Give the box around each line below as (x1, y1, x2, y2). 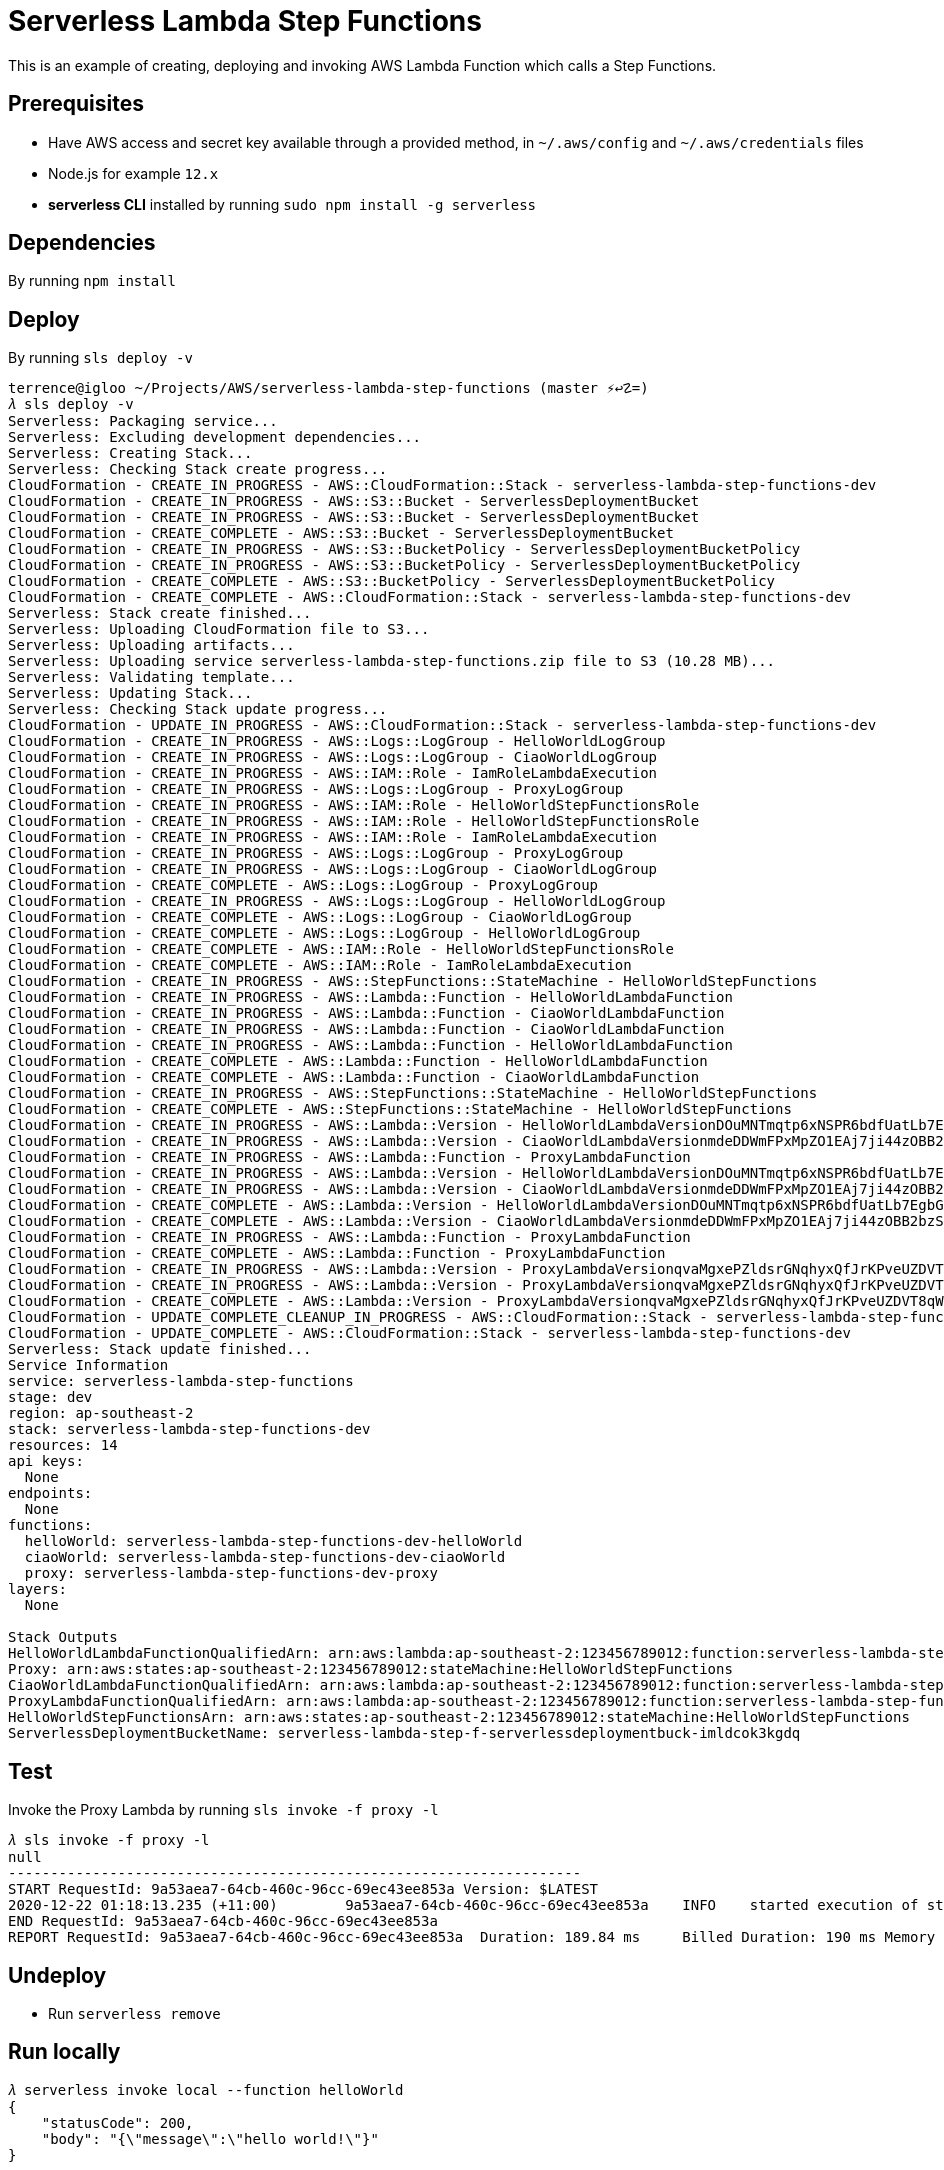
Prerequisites (8, 91, 144, 117)
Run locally (8, 2039, 121, 2065)
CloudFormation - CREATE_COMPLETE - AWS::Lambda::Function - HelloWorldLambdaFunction (8, 1053, 708, 1070)
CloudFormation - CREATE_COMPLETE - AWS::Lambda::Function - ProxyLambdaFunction (8, 1245, 666, 1262)
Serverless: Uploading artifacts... (8, 637, 295, 654)
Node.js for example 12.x (48, 164, 219, 182)
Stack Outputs (8, 1629, 118, 1646)
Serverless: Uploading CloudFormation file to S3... (8, 621, 430, 638)
